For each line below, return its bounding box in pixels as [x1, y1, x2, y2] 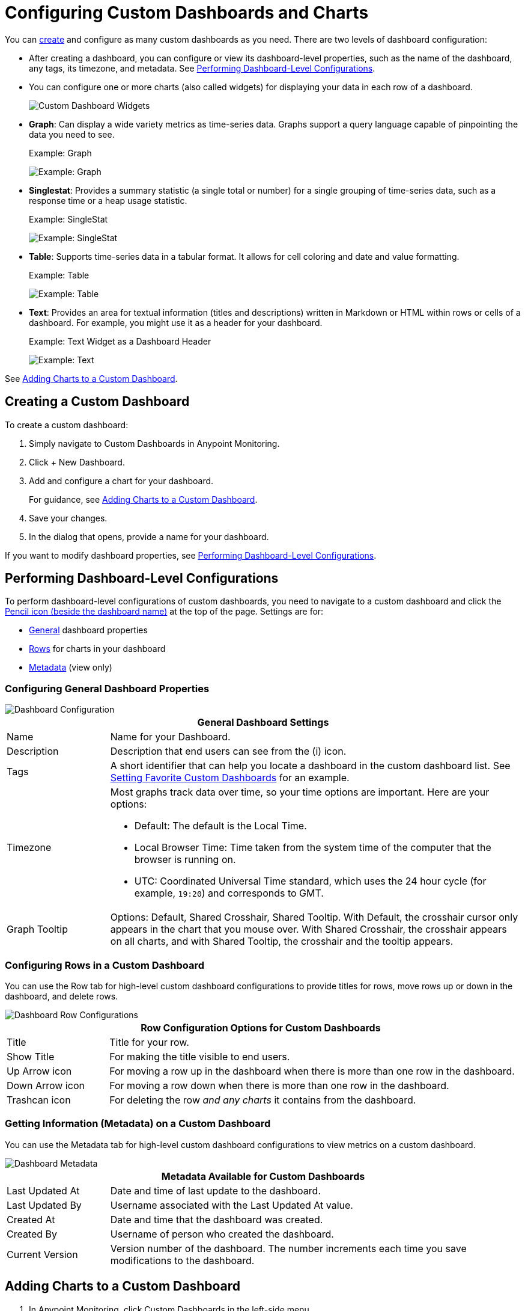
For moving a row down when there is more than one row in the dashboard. [109, 1079, 449, 1091]
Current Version [7, 1248, 78, 1260]
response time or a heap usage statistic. [29, 195, 187, 206]
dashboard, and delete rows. [5, 990, 118, 1001]
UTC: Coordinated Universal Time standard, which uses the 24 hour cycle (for [134, 875, 487, 888]
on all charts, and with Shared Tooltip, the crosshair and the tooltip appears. [110, 935, 454, 948]
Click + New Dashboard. [29, 456, 125, 467]
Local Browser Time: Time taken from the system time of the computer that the [134, 841, 491, 854]
